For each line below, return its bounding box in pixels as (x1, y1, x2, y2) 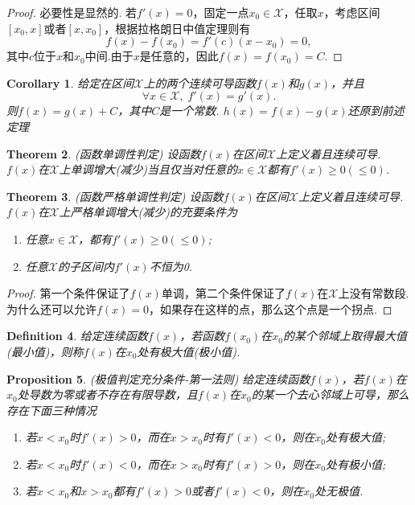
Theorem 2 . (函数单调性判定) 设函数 (6, 145, 201, 162)
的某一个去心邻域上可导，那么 (251, 386, 409, 403)
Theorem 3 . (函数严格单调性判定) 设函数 (6, 187, 224, 204)
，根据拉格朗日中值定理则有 (104, 19, 251, 36)
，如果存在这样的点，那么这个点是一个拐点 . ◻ (149, 300, 392, 317)
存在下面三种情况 (6, 401, 97, 418)
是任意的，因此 (139, 47, 219, 64)
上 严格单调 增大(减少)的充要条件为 (59, 203, 237, 220)
